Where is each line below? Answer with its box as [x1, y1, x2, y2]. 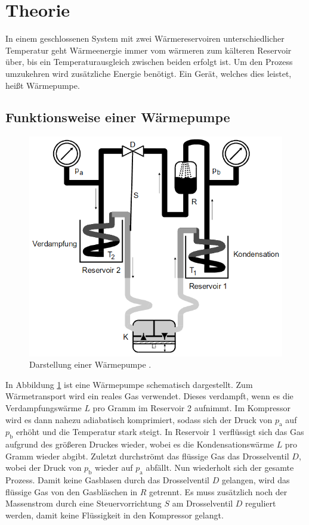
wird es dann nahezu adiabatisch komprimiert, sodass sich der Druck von [5, 413, 273, 425]
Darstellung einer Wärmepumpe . [29, 358, 152, 371]
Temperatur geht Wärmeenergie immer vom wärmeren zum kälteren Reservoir [5, 44, 292, 56]
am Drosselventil [172, 497, 233, 510]
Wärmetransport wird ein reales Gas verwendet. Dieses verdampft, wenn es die [5, 390, 293, 402]
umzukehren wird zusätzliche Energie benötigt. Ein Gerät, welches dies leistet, [5, 67, 292, 79]
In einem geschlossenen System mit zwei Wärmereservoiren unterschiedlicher [5, 32, 285, 45]
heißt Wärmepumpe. [5, 79, 80, 91]
